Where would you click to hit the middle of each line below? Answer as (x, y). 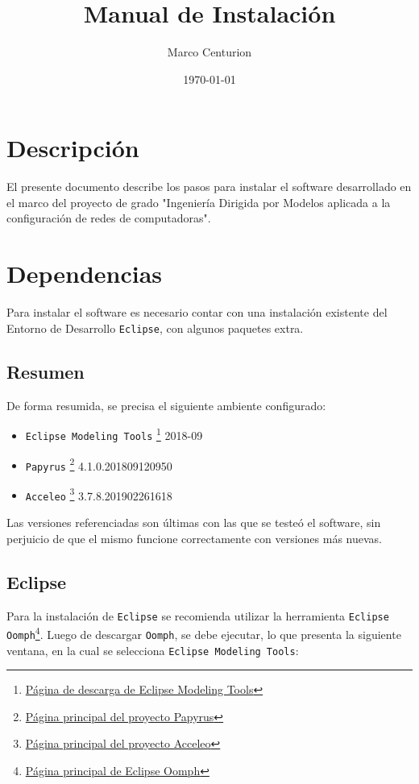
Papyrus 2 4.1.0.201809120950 (99, 464)
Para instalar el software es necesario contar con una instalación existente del (197, 312)
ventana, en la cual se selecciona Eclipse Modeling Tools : (153, 650)
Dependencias (85, 274)
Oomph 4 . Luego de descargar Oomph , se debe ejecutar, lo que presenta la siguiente (204, 633)
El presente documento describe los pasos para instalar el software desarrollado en (209, 187)
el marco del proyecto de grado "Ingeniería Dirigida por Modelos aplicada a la (199, 202)
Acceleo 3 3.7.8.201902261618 (99, 494)
